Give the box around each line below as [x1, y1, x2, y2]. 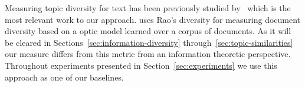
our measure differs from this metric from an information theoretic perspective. [5, 48, 291, 60]
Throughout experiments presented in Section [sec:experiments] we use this [5, 59, 277, 71]
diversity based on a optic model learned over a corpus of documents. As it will [5, 25, 291, 37]
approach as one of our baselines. [5, 71, 124, 83]
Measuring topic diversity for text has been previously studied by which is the [5, 2, 291, 14]
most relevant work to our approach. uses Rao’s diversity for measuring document [5, 13, 301, 25]
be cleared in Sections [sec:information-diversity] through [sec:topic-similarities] [5, 36, 293, 48]
